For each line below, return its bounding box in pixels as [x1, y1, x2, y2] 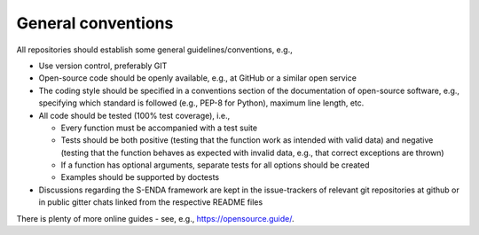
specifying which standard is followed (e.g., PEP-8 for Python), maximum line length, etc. [38, 98, 365, 108]
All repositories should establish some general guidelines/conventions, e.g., [16, 44, 293, 55]
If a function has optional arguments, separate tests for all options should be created [60, 160, 370, 170]
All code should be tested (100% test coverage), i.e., [38, 110, 231, 121]
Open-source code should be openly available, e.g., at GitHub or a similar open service [38, 73, 357, 83]
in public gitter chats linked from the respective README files [38, 197, 263, 208]
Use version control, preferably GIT [38, 60, 168, 71]
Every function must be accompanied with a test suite [60, 122, 257, 133]
